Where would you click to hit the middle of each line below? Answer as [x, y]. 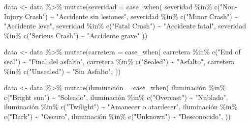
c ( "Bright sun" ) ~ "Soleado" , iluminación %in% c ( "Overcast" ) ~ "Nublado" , [116, 97]
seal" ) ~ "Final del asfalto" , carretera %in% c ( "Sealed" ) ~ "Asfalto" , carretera [119, 61]
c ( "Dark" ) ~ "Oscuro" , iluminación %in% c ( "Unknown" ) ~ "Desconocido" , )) [117, 116]
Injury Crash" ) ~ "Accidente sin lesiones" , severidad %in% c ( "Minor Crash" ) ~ [121, 16]
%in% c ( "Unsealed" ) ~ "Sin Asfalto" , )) [62, 71]
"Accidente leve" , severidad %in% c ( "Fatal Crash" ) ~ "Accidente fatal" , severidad [125, 26]
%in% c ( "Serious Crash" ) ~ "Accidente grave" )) [76, 35]
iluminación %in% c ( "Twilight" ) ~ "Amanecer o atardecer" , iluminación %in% [121, 107]
